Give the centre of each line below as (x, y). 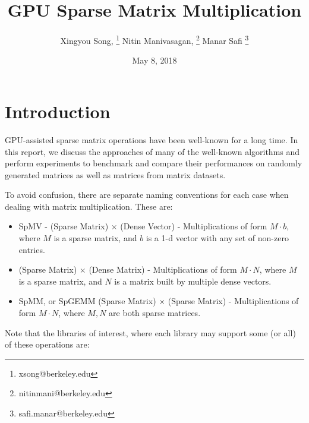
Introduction (58, 111)
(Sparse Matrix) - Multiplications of (233, 301)
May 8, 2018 (154, 60)
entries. (32, 249)
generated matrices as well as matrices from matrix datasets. (115, 174)
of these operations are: (47, 344)
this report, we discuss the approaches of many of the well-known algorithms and (152, 151)
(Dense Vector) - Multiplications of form (194, 226)
